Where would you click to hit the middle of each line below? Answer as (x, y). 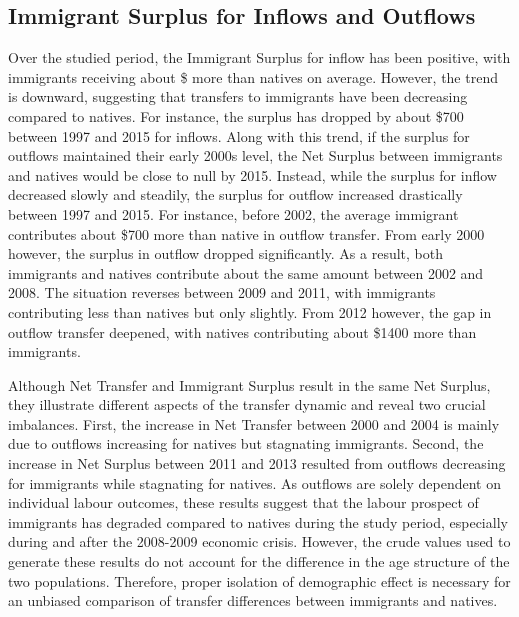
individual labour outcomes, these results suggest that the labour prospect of (243, 502)
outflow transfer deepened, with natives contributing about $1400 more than (242, 331)
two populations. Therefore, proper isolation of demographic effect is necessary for (259, 580)
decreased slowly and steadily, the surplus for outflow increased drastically (235, 194)
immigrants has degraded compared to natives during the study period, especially (258, 521)
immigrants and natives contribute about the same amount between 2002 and (246, 272)
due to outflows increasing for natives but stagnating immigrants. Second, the (246, 443)
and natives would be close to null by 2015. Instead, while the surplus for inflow (252, 174)
